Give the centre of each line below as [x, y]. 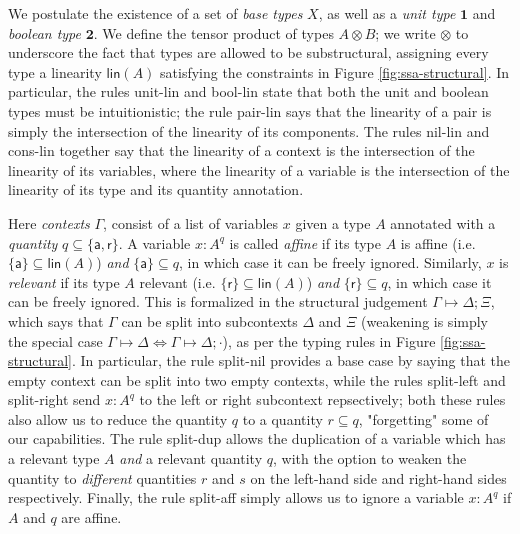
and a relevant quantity [191, 458]
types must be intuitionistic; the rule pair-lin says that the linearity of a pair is [250, 110]
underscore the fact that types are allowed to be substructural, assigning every [248, 52]
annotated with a [443, 222]
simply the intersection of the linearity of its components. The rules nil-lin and [249, 130]
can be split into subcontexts [209, 320]
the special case [55, 340]
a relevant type [54, 458]
